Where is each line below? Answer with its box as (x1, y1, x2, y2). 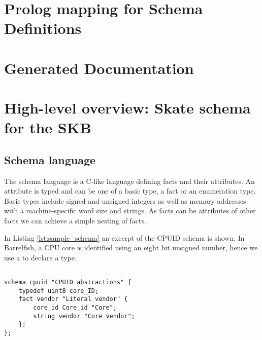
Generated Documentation (4, 57, 194, 78)
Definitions (4, 18, 82, 39)
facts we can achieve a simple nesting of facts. (4, 215, 146, 226)
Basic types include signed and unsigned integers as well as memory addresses (4, 195, 246, 206)
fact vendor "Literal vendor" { (18, 295, 128, 303)
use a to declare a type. (4, 252, 77, 262)
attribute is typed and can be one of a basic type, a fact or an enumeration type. (4, 185, 256, 196)
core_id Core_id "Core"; (33, 304, 117, 312)
